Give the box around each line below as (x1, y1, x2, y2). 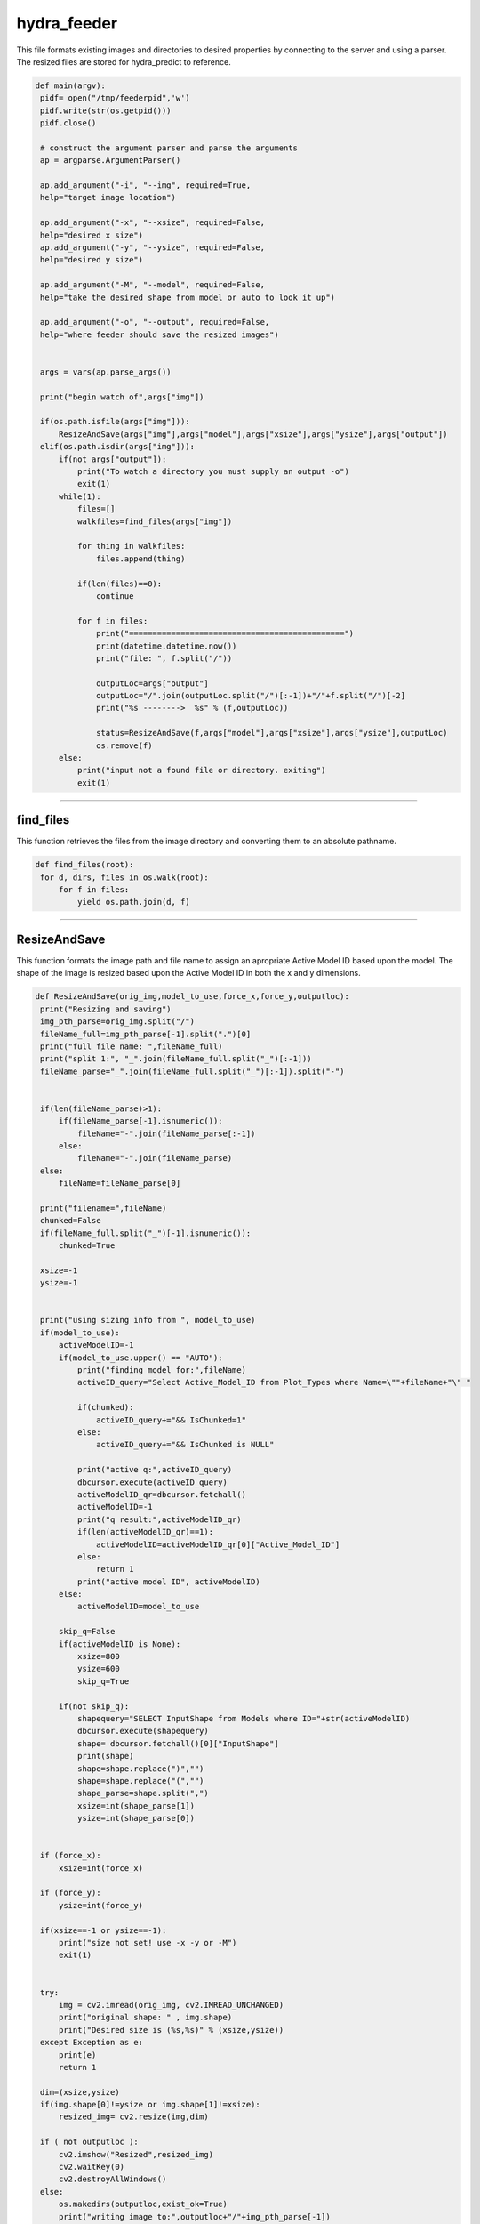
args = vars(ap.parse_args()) (40, 367, 172, 377)
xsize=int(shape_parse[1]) (76, 1801, 196, 1810)
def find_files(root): (35, 859, 134, 870)
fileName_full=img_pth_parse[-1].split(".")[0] (40, 1028, 252, 1039)
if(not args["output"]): (58, 454, 167, 464)
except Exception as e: (40, 2037, 144, 2048)
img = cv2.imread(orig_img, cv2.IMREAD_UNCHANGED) (58, 2000, 284, 2010)
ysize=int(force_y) (58, 1900, 144, 1910)
